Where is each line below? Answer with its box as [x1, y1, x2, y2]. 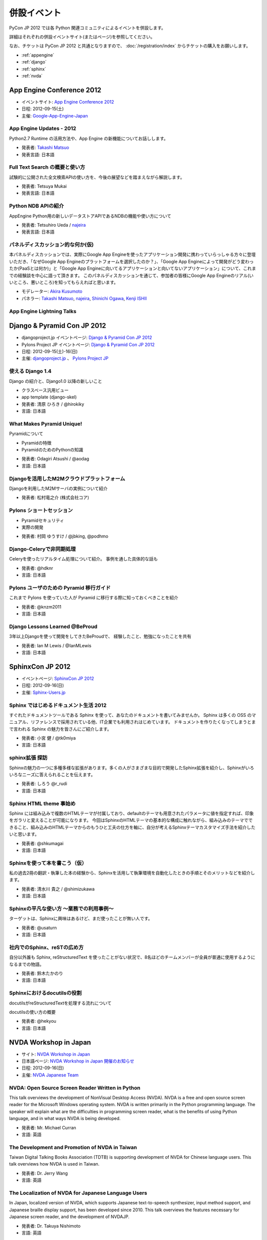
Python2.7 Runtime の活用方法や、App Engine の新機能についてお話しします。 [9, 135, 168, 141]
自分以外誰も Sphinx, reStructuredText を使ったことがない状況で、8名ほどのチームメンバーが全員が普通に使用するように [9, 954, 256, 960]
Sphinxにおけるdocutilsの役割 [9, 990, 82, 996]
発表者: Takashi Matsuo [21, 144, 69, 151]
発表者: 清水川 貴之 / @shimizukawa [21, 886, 95, 892]
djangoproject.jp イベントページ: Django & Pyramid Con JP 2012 [21, 335, 152, 341]
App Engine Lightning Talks [9, 308, 77, 314]
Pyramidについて [9, 431, 44, 436]
